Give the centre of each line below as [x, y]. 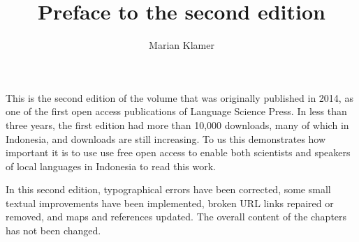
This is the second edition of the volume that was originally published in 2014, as [179, 97]
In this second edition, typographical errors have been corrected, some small [168, 189]
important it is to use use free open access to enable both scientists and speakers [178, 152]
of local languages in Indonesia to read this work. [111, 166]
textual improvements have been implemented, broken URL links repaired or [170, 203]
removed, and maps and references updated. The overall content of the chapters [176, 217]
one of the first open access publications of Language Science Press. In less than [176, 111]
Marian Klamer [182, 45]
